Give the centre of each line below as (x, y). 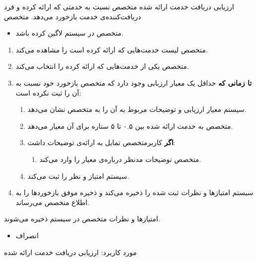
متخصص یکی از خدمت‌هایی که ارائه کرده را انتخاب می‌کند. (102, 66)
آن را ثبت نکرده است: (48, 92)
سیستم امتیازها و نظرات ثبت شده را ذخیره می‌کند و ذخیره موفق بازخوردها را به (134, 192)
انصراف (27, 235)
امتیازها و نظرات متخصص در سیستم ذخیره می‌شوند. (82, 219)
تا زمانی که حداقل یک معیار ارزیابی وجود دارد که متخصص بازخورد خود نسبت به (134, 82)
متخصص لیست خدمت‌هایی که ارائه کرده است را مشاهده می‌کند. (112, 49)
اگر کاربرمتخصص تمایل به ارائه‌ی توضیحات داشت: (101, 142)
